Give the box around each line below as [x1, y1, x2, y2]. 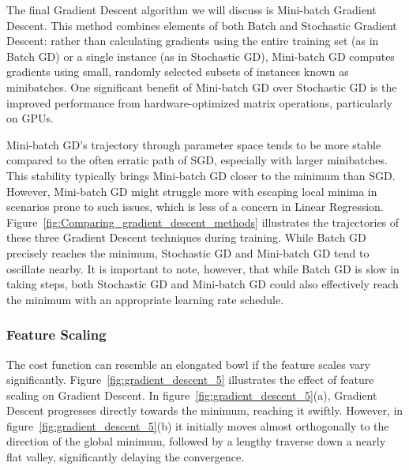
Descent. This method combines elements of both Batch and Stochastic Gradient [6, 17, 397, 33]
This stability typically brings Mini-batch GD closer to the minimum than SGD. [6, 167, 396, 183]
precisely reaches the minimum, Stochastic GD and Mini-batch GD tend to [6, 244, 370, 261]
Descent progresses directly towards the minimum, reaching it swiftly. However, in [6, 402, 403, 419]
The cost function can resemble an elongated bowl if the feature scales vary [6, 355, 370, 372]
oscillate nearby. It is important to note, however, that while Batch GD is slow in [6, 260, 400, 276]
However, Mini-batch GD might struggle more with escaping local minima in [6, 182, 377, 199]
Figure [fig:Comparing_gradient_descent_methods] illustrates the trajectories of [6, 213, 400, 230]
